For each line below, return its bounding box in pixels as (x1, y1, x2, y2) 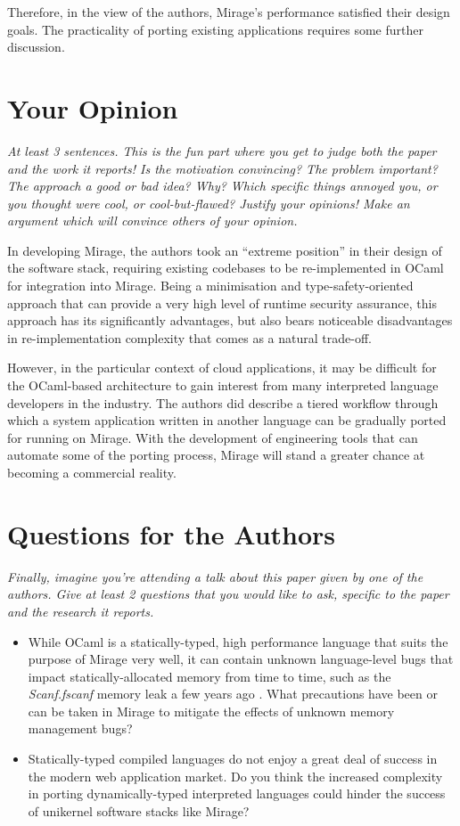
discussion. (7, 37, 65, 56)
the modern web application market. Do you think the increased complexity (28, 766, 443, 785)
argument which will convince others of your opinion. (7, 211, 298, 230)
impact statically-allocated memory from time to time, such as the (28, 667, 391, 685)
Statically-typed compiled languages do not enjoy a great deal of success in (28, 749, 438, 768)
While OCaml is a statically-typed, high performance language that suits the (28, 632, 448, 650)
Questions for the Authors (7, 515, 336, 552)
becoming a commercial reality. (7, 463, 177, 481)
